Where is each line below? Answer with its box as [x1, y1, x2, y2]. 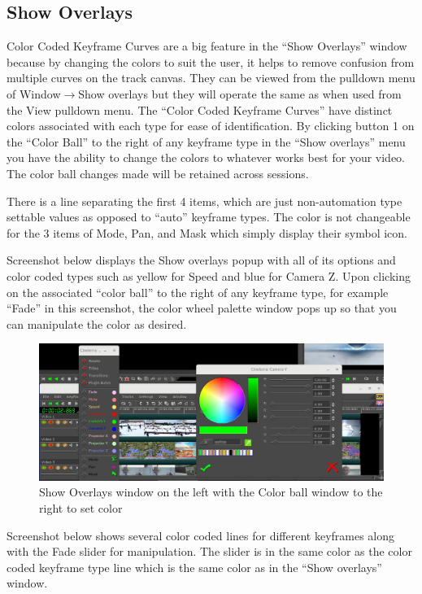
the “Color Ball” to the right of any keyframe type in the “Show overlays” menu [7, 133, 406, 150]
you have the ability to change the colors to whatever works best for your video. [7, 149, 406, 166]
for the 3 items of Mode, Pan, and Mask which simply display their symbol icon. [7, 224, 408, 241]
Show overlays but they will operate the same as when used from [78, 85, 402, 102]
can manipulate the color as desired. [7, 315, 187, 332]
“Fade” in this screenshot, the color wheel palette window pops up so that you [7, 299, 397, 317]
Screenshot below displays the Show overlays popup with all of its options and [7, 251, 396, 269]
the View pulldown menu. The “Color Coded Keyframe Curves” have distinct [7, 101, 393, 118]
